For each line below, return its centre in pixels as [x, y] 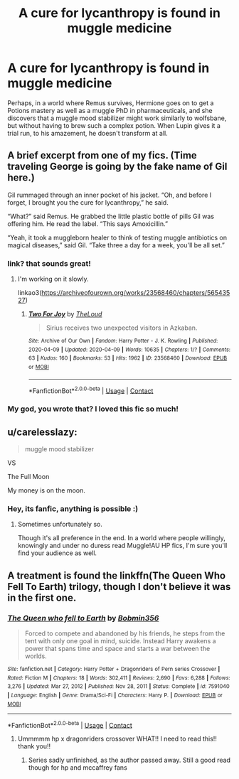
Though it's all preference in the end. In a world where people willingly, [122, 538]
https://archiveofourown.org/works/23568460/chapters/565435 [136, 293]
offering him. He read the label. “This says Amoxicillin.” [88, 224]
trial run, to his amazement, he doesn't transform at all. [88, 133]
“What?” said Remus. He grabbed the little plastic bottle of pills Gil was [111, 216]
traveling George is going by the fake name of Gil [117, 167]
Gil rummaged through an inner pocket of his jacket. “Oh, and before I [110, 195]
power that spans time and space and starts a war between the [117, 649]
